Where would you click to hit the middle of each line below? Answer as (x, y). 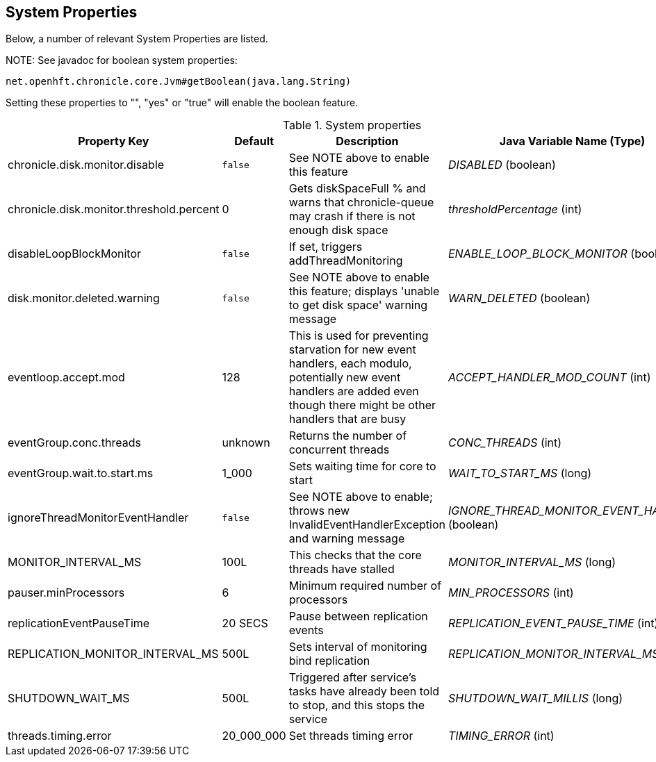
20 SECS (245, 623)
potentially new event (345, 378)
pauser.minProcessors (66, 593)
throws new (319, 511)
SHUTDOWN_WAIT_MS (69, 698)
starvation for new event (352, 350)
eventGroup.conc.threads (74, 443)
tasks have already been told (364, 691)
